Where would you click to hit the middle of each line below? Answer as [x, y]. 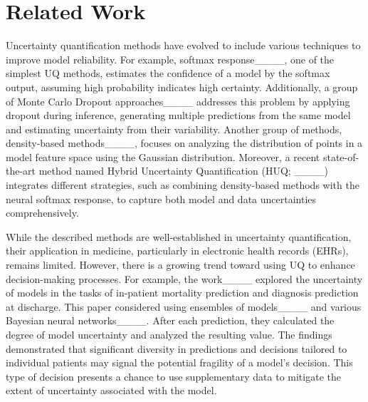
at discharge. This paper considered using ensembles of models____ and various [184, 306]
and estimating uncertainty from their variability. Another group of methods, [174, 129]
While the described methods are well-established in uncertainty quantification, [179, 236]
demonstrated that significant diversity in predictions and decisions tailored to [177, 348]
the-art [21, 171]
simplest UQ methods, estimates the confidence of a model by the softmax [168, 73]
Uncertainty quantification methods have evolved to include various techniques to [183, 45]
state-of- [341, 156]
